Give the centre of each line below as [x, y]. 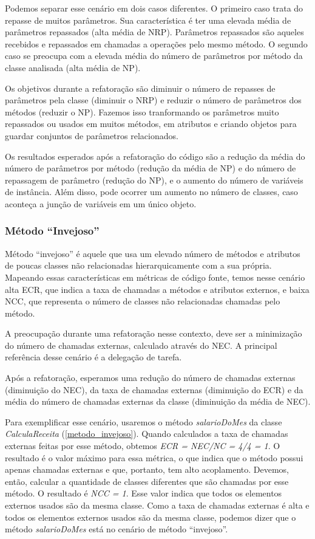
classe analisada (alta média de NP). [73, 67]
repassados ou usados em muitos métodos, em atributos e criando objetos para [151, 124]
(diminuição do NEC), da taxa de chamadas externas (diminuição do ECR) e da [154, 389]
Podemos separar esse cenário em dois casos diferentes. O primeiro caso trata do [154, 8]
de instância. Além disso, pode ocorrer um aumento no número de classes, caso [151, 192]
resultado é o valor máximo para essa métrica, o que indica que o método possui [154, 457]
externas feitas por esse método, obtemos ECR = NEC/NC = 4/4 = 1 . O [143, 446]
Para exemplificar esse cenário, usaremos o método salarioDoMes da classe [144, 421]
